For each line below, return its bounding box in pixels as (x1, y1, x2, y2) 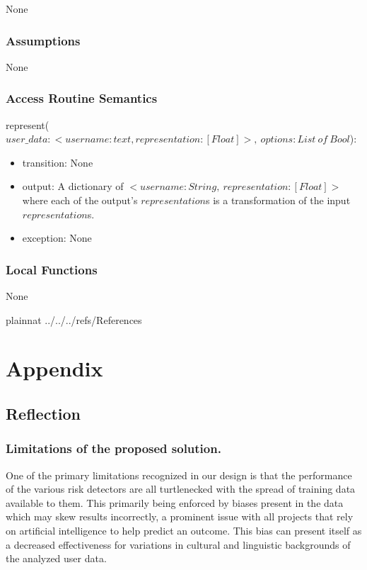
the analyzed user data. (6, 551, 107, 566)
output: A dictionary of (22, 179, 124, 194)
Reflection (6, 402, 81, 424)
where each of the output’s (22, 193, 138, 207)
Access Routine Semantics (6, 89, 158, 107)
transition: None (22, 155, 93, 169)
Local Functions (6, 260, 98, 278)
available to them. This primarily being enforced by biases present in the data (6, 495, 344, 510)
